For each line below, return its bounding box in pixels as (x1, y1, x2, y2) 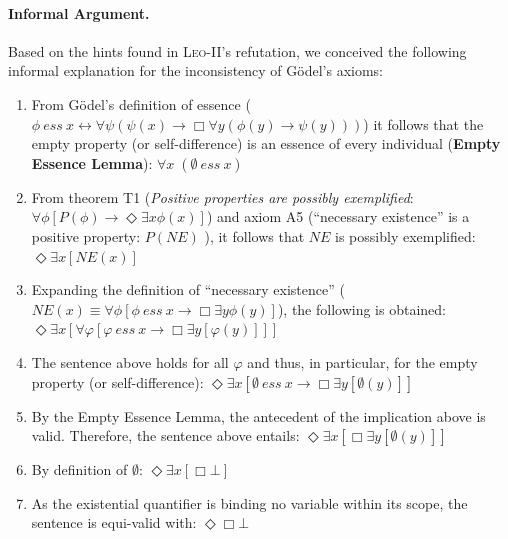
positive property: (31, 225, 141, 246)
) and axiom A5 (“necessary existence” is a (206, 206, 470, 227)
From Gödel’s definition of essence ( (31, 93, 251, 114)
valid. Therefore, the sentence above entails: (31, 425, 300, 446)
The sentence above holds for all (31, 351, 229, 372)
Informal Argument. (8, 2, 150, 23)
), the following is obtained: (277, 298, 446, 319)
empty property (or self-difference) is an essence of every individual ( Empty (31, 133, 501, 154)
